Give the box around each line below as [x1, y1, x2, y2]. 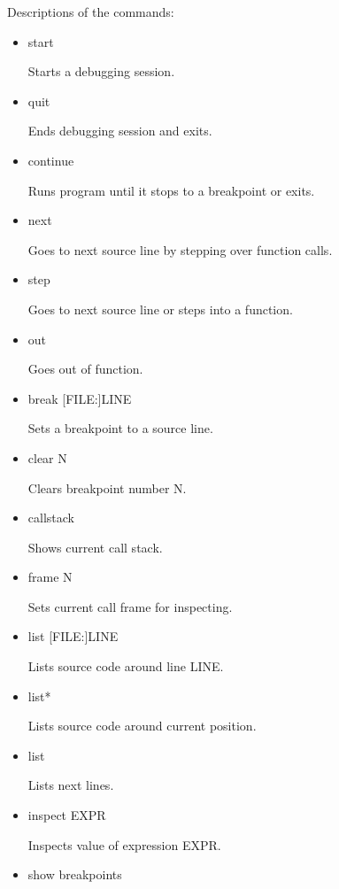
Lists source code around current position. [27, 716, 257, 735]
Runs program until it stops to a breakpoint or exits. [27, 181, 315, 199]
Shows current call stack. [27, 537, 163, 556]
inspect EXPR [27, 806, 106, 824]
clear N [27, 448, 67, 467]
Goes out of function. [27, 359, 143, 378]
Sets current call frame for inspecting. [27, 597, 233, 615]
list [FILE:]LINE [27, 627, 119, 645]
